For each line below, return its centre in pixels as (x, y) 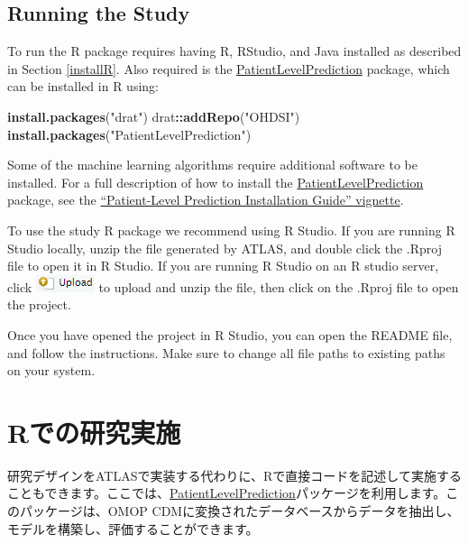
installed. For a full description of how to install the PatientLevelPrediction (216, 182)
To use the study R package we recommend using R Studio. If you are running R (231, 230)
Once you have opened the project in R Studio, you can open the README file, (230, 334)
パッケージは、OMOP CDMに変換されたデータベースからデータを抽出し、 (239, 511)
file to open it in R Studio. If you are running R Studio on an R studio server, (223, 266)
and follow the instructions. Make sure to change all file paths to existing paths (226, 352)
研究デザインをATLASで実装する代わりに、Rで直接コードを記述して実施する (234, 475)
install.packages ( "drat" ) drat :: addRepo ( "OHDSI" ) (154, 116)
